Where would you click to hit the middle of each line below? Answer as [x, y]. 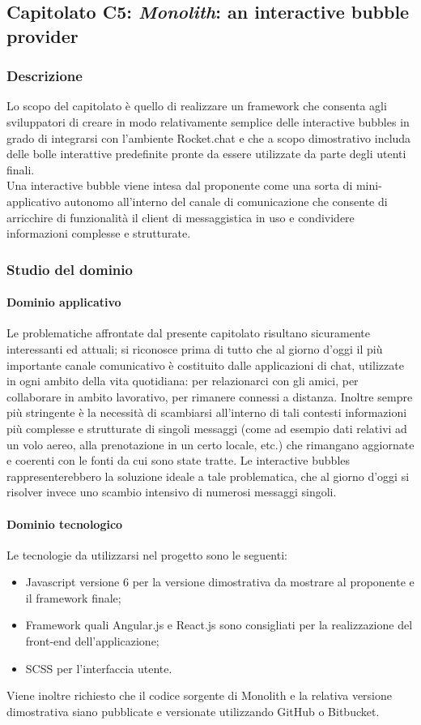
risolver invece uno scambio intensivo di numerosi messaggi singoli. [172, 492]
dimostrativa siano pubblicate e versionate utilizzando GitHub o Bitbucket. [193, 711]
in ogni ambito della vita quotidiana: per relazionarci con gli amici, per [183, 381]
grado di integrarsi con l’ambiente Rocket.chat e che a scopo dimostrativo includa [209, 137]
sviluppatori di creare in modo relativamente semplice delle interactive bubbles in [208, 121]
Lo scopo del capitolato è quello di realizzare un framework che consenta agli [197, 106]
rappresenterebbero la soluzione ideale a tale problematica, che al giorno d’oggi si [208, 476]
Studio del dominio [70, 269]
